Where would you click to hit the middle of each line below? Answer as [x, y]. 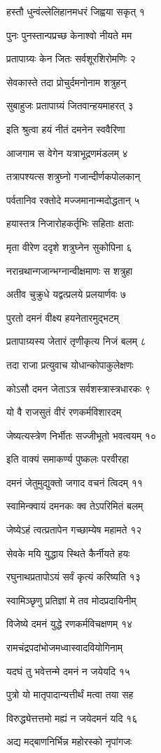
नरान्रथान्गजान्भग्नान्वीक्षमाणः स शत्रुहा [70, 270]
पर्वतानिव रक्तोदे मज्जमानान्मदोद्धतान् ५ [73, 199]
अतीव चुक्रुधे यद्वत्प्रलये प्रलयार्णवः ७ [66, 294]
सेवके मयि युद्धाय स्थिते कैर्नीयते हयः [68, 553]
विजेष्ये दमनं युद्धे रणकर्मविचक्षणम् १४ [70, 624]
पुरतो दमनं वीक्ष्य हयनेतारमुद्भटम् [63, 317]
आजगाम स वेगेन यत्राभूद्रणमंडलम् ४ [67, 152]
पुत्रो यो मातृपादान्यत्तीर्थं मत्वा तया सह [70, 694]
